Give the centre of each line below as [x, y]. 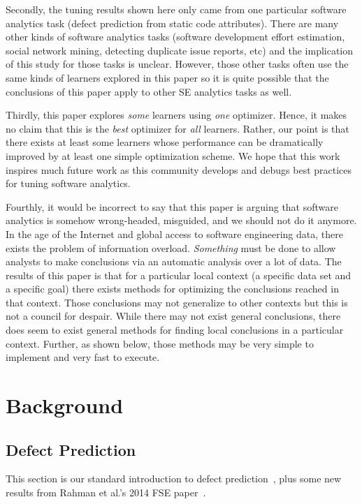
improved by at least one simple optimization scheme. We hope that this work [173, 155]
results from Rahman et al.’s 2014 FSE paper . [106, 492]
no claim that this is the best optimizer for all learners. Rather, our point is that [178, 128]
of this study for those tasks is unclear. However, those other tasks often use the [177, 64]
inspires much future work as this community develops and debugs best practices [179, 169]
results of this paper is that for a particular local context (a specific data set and [179, 275]
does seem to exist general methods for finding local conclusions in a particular [175, 330]
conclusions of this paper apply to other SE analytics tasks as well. [149, 91]
